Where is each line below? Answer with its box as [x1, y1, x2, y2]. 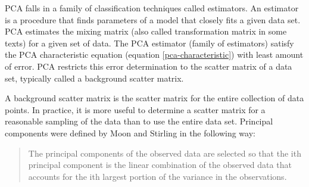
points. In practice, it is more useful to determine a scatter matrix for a [5, 103, 266, 116]
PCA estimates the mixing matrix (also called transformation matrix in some [5, 25, 287, 38]
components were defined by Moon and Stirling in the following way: [5, 126, 255, 139]
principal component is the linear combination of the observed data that [28, 158, 292, 171]
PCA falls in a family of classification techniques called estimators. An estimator [5, 2, 299, 14]
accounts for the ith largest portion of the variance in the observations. [28, 170, 287, 182]
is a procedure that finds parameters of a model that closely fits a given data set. [5, 13, 301, 26]
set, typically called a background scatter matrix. [5, 71, 184, 84]
